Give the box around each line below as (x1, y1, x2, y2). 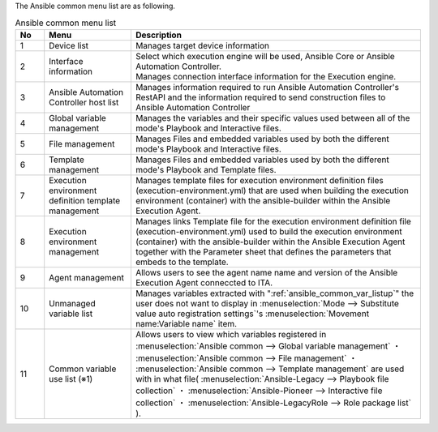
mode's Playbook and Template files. (135, 164, 277, 175)
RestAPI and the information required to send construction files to (135, 92, 386, 103)
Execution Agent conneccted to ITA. (135, 276, 273, 288)
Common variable (49, 363, 117, 374)
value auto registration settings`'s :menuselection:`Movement (135, 308, 369, 319)
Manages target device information (135, 40, 269, 51)
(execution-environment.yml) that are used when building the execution (135, 185, 409, 196)
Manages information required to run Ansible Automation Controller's (135, 81, 399, 92)
